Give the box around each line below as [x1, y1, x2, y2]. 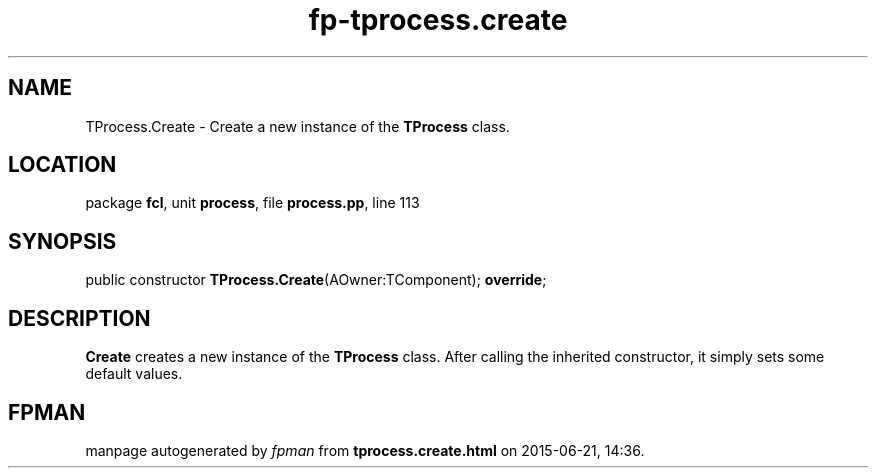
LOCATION [8, 152, 117, 178]
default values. [85, 365, 183, 383]
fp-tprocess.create [308, 3, 568, 37]
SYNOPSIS [8, 228, 117, 254]
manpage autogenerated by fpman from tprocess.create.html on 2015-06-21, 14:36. [85, 441, 645, 459]
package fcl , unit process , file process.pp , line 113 [85, 194, 420, 212]
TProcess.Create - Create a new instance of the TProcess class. [85, 117, 510, 135]
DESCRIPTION [8, 305, 151, 331]
